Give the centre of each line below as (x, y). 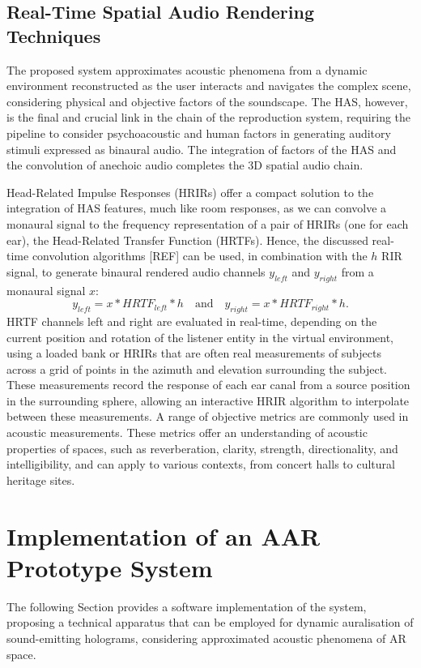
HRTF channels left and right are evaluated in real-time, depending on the (192, 321)
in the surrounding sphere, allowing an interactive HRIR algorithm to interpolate (208, 400)
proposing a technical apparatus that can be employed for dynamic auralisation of (210, 622)
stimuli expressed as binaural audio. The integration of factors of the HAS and (202, 149)
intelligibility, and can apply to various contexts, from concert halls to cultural (201, 464)
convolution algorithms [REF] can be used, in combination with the (200, 256)
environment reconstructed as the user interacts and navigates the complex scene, (209, 86)
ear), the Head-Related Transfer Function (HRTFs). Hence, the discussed (187, 240)
